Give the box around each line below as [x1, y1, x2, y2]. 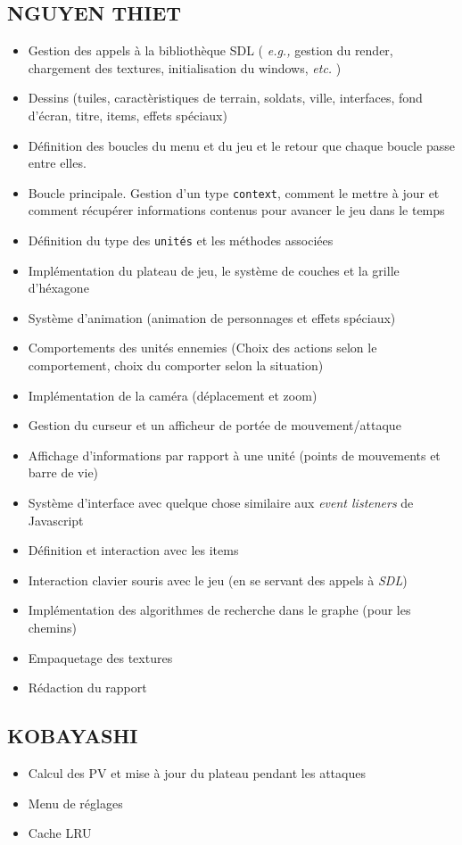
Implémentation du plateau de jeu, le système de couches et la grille [28, 261, 400, 279]
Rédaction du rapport [28, 678, 147, 697]
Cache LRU [28, 824, 92, 842]
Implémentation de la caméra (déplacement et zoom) [28, 385, 318, 404]
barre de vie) [28, 463, 99, 482]
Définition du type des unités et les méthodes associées [28, 231, 334, 250]
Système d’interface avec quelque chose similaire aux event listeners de [28, 493, 414, 512]
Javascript [28, 510, 84, 529]
